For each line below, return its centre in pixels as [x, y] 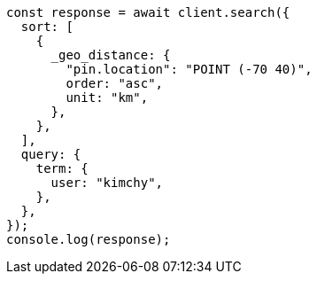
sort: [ [47, 27]
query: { [51, 154]
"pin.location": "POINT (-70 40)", [189, 69]
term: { [62, 168]
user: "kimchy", [107, 183]
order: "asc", [115, 83]
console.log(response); [89, 239]
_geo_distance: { [111, 55]
